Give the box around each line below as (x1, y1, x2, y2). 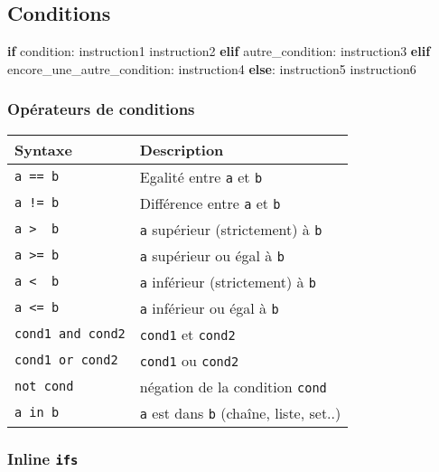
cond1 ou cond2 (139, 349, 239, 371)
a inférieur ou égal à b (139, 297, 279, 318)
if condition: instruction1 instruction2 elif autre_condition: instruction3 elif (7, 42, 431, 61)
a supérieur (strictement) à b (139, 218, 322, 240)
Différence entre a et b (139, 192, 281, 213)
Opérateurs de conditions (7, 98, 195, 120)
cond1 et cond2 (139, 323, 236, 345)
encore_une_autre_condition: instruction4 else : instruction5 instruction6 (7, 59, 416, 78)
